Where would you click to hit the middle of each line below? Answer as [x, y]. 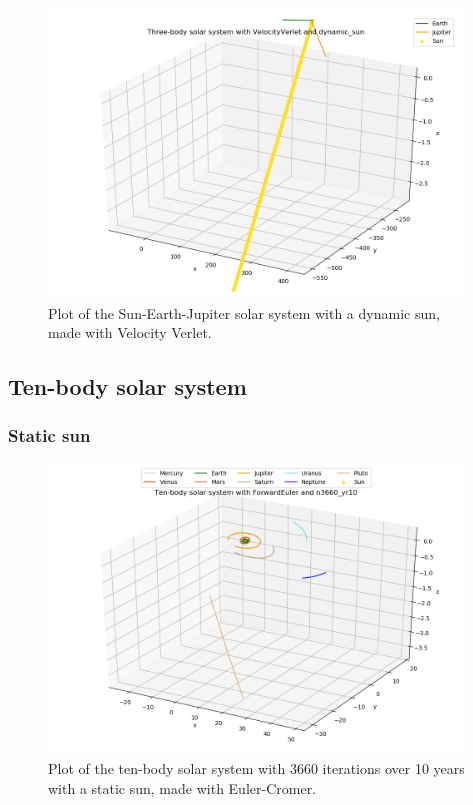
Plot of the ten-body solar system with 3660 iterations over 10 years [256, 768]
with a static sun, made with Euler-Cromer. [182, 787]
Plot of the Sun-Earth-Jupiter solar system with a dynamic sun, [244, 312]
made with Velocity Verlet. [130, 332]
